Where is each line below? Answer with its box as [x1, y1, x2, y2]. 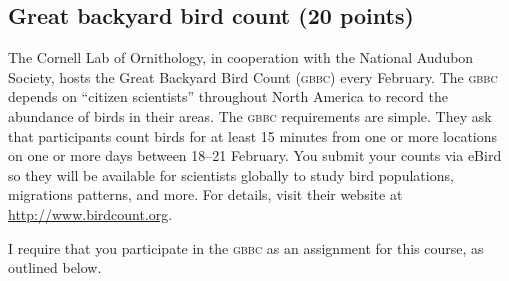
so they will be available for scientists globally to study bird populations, [8, 164, 454, 185]
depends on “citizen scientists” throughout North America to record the [8, 86, 448, 107]
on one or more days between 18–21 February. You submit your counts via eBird [8, 145, 502, 166]
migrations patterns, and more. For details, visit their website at [8, 184, 403, 205]
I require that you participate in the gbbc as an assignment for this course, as [8, 237, 484, 258]
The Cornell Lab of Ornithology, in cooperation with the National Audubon [8, 47, 474, 68]
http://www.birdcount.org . [8, 203, 173, 224]
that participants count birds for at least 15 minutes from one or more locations [8, 125, 498, 146]
